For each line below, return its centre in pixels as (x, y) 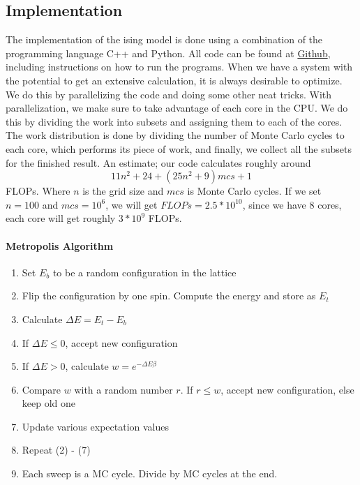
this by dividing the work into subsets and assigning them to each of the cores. (174, 121)
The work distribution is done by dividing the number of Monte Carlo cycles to (175, 135)
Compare (42, 389)
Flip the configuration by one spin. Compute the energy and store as (169, 296)
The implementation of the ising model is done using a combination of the (164, 39)
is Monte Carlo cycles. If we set (254, 191)
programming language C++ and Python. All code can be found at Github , (168, 53)
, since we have (274, 204)
